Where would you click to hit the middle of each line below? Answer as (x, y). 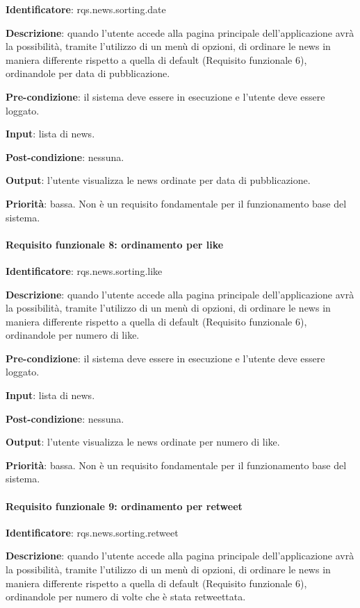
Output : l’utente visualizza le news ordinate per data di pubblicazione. (158, 180)
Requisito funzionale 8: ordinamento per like (115, 244)
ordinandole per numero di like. (73, 335)
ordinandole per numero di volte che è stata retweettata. (126, 597)
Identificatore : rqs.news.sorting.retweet (92, 532)
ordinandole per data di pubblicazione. (88, 73)
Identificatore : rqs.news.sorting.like (84, 270)
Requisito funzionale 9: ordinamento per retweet (124, 506)
